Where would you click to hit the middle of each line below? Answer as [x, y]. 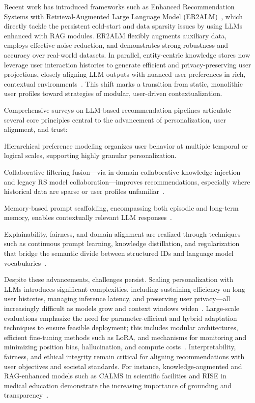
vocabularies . [25, 263]
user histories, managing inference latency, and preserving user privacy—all [117, 298]
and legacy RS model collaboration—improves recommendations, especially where [127, 181]
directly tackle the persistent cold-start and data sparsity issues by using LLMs [123, 26]
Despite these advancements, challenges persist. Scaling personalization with [119, 279]
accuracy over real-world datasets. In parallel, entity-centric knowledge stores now [127, 54]
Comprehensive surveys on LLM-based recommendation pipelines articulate [118, 109]
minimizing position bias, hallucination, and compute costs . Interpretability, [120, 347]
